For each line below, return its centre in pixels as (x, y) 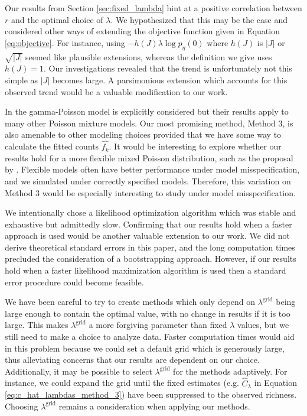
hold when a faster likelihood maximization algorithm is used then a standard (146, 270)
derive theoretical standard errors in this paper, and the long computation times (150, 247)
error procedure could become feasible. (74, 282)
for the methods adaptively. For (230, 371)
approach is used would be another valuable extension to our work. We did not (148, 235)
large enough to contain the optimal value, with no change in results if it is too (148, 313)
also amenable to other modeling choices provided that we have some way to (143, 134)
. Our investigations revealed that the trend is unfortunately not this (168, 68)
